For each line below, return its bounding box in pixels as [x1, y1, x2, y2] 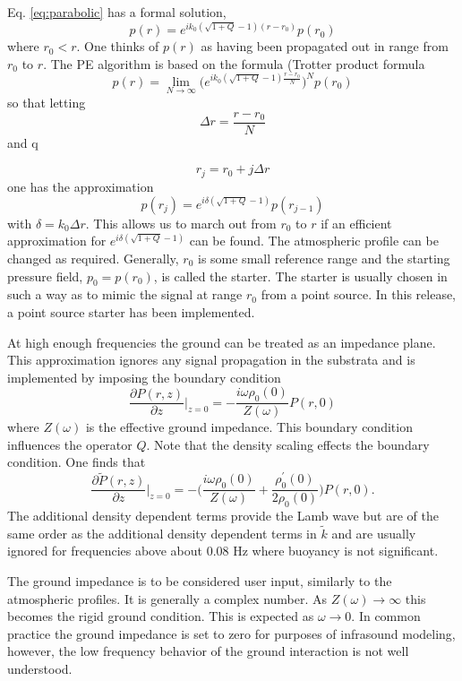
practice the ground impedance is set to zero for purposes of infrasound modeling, [7, 624, 456, 642]
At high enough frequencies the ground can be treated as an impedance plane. [7, 332, 436, 351]
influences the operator [7, 435, 133, 453]
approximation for [7, 231, 107, 250]
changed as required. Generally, [7, 248, 179, 267]
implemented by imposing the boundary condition [7, 367, 281, 386]
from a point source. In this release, [261, 285, 457, 304]
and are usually [331, 523, 416, 542]
